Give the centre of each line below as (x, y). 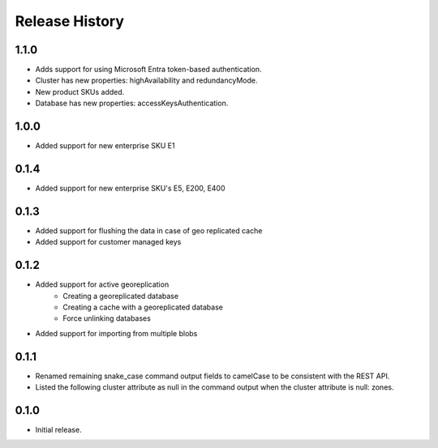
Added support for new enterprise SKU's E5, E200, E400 (131, 188)
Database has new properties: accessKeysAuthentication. (132, 103)
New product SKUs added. (80, 92)
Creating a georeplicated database (120, 296)
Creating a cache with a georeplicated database (143, 307)
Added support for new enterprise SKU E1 (105, 146)
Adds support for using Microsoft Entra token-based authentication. (149, 70)
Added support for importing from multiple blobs (116, 333)
